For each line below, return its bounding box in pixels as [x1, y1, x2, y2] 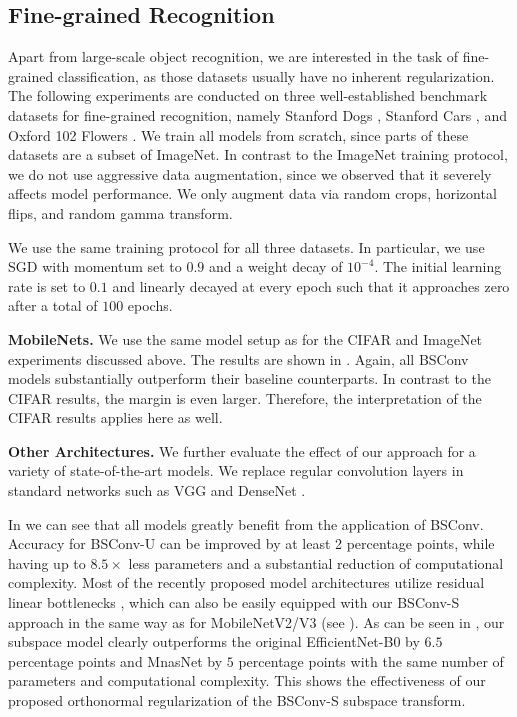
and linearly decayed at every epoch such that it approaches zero [112, 275, 510, 296]
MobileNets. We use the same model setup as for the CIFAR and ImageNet [8, 328, 483, 349]
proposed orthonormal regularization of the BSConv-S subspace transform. [8, 690, 466, 711]
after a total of [8, 295, 98, 316]
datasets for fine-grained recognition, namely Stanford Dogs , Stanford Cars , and [8, 104, 507, 125]
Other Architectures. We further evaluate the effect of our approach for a [8, 440, 476, 461]
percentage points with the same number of [238, 650, 504, 671]
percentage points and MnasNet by [8, 650, 223, 671]
